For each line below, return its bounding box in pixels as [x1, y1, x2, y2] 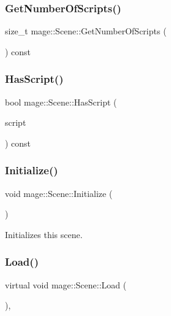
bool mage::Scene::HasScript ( [5, 95, 117, 108]
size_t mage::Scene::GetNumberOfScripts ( [5, 25, 167, 37]
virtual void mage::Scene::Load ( [5, 278, 127, 291]
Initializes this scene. [5, 228, 83, 241]
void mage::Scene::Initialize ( [5, 187, 113, 199]
